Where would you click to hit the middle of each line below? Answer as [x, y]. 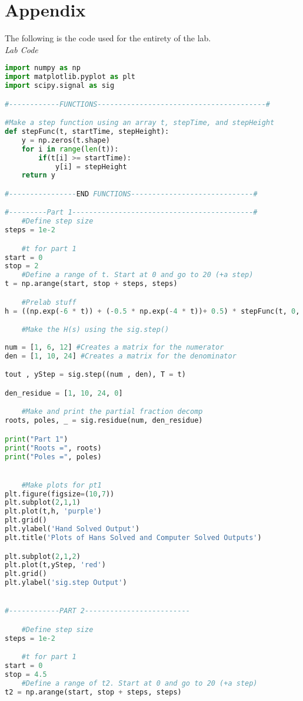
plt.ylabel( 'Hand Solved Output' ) [72, 529]
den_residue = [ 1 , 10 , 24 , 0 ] [64, 393]
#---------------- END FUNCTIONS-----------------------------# [131, 194]
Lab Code [21, 49]
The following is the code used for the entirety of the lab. [108, 38]
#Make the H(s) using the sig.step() [95, 330]
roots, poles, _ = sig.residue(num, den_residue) [104, 421]
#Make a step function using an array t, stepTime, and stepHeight [140, 123]
